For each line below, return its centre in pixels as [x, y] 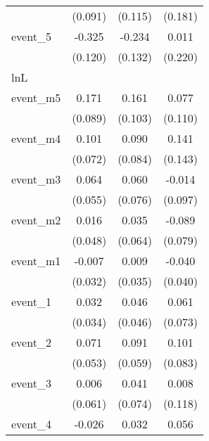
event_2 [31, 342]
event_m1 [36, 261]
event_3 [31, 383]
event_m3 [36, 179]
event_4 [31, 424]
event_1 [31, 301]
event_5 [31, 36]
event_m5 [36, 97]
